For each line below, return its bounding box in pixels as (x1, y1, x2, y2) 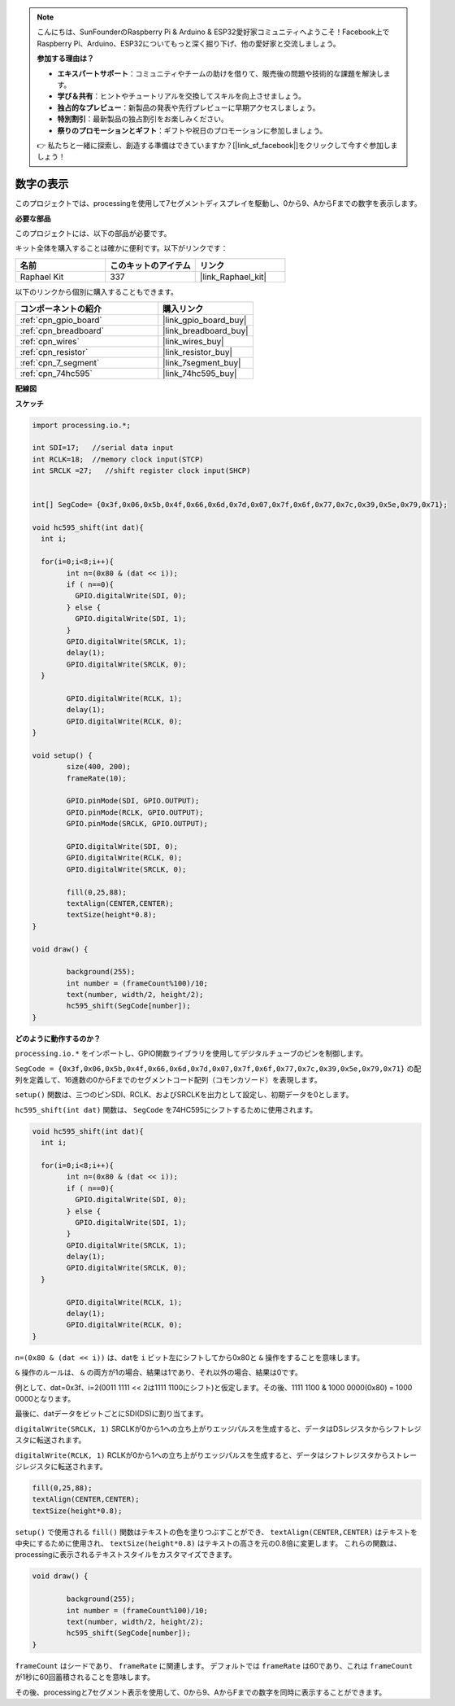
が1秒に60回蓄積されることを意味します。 (15, 1673, 154, 1682)
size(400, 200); (66, 762, 132, 772)
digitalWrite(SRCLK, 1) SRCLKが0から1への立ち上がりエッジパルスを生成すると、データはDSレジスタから (15, 1424, 386, 1433)
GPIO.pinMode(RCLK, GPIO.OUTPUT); (66, 807, 204, 817)
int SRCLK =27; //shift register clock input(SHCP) (32, 466, 251, 475)
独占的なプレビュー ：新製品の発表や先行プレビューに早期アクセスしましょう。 (57, 103, 320, 112)
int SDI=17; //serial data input (32, 444, 174, 453)
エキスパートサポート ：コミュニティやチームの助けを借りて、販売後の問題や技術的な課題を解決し (57, 68, 383, 78)
